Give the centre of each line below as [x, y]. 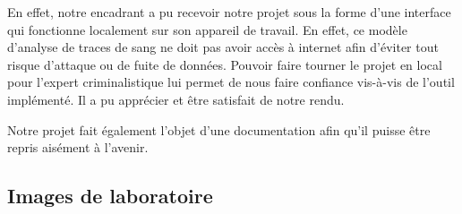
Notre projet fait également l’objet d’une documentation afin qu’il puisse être [219, 129]
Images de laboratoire [110, 196]
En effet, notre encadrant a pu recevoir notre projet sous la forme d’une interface [229, 12]
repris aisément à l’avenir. [78, 147]
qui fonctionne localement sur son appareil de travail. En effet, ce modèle [207, 29]
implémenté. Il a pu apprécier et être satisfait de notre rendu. [176, 99]
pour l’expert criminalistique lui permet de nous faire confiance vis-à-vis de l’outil [231, 82]
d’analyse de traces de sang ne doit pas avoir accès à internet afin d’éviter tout [223, 47]
